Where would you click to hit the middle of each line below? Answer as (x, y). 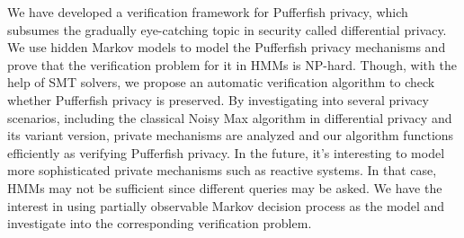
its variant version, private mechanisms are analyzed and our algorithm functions (231, 135)
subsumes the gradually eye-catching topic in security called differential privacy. (227, 29)
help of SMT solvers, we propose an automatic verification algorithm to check (221, 82)
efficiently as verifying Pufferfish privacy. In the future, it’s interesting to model (226, 152)
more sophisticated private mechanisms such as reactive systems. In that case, (222, 170)
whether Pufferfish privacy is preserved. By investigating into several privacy (218, 99)
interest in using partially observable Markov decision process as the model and (226, 205)
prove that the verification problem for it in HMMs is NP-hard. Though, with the (232, 64)
